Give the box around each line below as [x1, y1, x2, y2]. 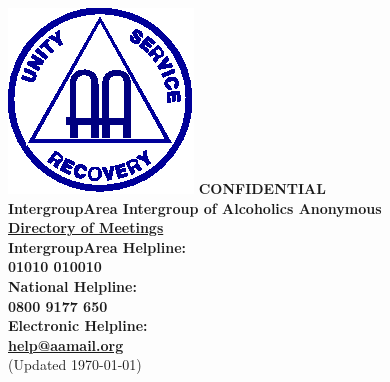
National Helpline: [8, 275, 137, 296]
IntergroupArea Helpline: [8, 236, 186, 257]
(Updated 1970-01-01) [8, 354, 142, 375]
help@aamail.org [8, 334, 124, 355]
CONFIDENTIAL [198, 178, 326, 198]
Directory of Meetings [8, 217, 164, 238]
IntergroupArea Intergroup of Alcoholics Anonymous [8, 197, 382, 218]
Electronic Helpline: [8, 315, 148, 336]
